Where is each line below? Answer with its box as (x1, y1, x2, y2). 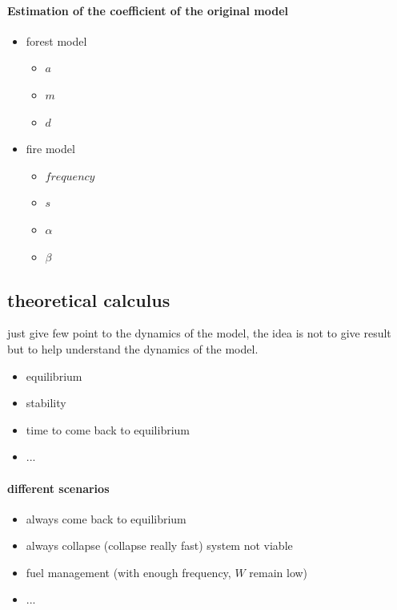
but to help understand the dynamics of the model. (7, 340, 259, 357)
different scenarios (7, 479, 110, 496)
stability (26, 394, 66, 411)
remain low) (249, 564, 308, 580)
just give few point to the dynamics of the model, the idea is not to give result (7, 325, 391, 341)
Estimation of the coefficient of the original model (7, 2, 289, 18)
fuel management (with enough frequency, (26, 564, 231, 580)
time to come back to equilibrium (26, 421, 190, 438)
